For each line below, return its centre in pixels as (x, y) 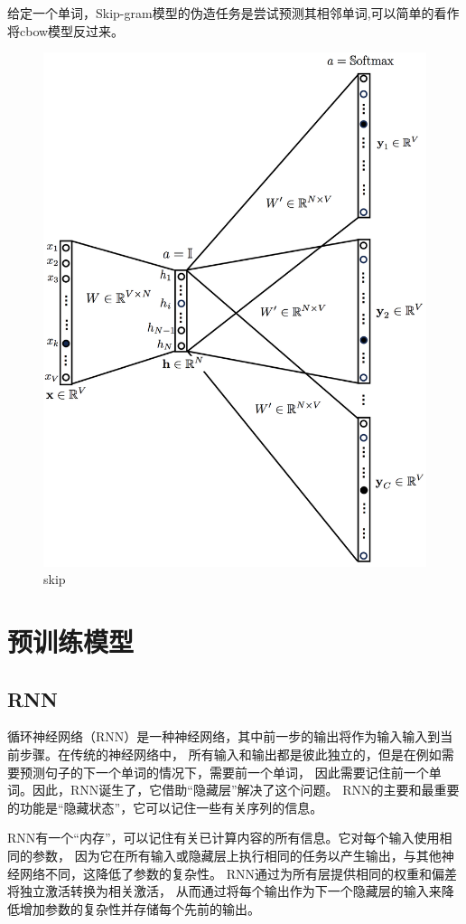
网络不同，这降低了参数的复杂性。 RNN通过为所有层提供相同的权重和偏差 (238, 873)
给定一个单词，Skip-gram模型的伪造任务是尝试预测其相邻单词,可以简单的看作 (233, 13)
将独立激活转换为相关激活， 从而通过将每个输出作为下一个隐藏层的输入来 (224, 891)
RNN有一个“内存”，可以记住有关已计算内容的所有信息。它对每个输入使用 (224, 838)
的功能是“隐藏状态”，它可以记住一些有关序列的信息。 (165, 807)
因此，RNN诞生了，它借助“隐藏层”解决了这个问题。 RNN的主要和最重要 (246, 790)
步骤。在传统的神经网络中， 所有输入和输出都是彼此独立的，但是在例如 (230, 754)
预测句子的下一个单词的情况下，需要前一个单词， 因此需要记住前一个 (224, 772)
